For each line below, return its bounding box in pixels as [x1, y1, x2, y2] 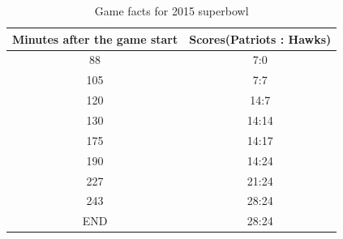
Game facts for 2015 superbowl [94, 2, 249, 19]
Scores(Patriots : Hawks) [189, 30, 332, 47]
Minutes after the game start [12, 30, 178, 47]
